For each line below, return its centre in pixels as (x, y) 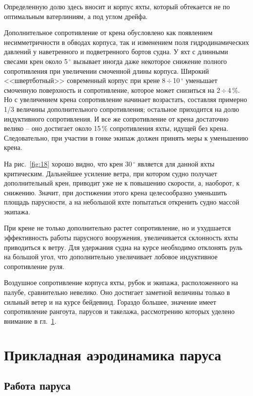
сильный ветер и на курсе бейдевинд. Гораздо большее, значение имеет (110, 302)
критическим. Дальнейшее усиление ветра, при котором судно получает (111, 173)
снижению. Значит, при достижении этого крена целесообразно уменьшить (116, 192)
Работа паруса (37, 386)
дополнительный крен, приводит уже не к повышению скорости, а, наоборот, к (122, 183)
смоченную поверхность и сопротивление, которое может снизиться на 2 (112, 90)
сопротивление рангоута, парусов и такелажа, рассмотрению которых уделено (119, 311)
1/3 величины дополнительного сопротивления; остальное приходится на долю (122, 109)
